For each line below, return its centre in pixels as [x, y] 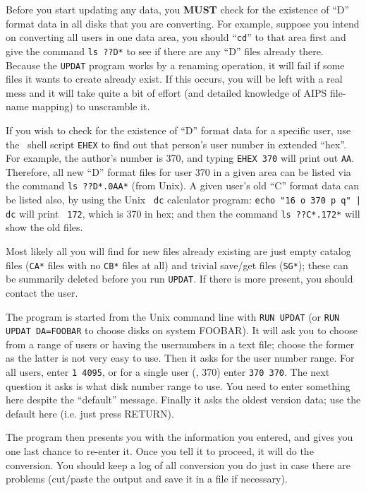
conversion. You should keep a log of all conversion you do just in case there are [178, 465]
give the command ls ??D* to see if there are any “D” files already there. [165, 51]
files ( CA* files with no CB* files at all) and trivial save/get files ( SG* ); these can [177, 265]
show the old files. [44, 227]
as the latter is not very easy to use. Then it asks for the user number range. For [180, 358]
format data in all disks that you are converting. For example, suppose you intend [183, 23]
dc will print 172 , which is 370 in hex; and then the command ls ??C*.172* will [183, 213]
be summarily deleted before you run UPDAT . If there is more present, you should [179, 279]
